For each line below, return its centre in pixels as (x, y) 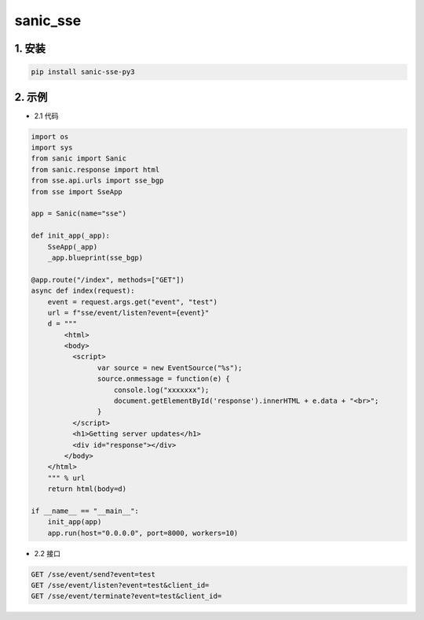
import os (50, 137)
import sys (52, 148)
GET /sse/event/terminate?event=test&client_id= (126, 596)
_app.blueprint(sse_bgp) (95, 257)
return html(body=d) (87, 489)
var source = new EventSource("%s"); (170, 367)
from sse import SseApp (77, 192)
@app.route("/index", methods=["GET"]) (108, 280)
